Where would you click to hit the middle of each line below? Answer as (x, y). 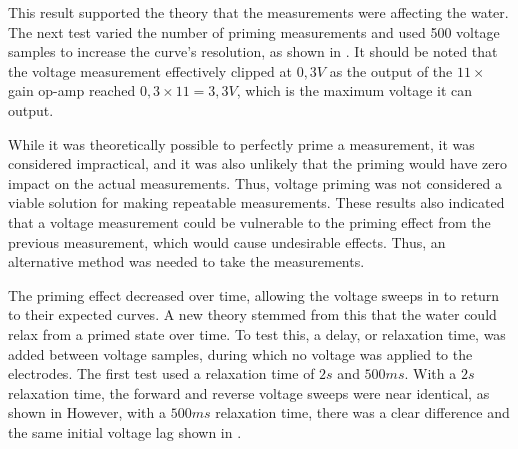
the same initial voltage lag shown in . (125, 431)
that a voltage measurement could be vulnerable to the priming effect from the (249, 221)
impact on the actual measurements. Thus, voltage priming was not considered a (255, 182)
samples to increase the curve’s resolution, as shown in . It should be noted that (253, 51)
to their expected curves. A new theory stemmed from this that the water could (252, 314)
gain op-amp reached (72, 90)
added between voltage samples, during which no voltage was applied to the (240, 353)
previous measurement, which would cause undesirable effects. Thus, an (227, 241)
